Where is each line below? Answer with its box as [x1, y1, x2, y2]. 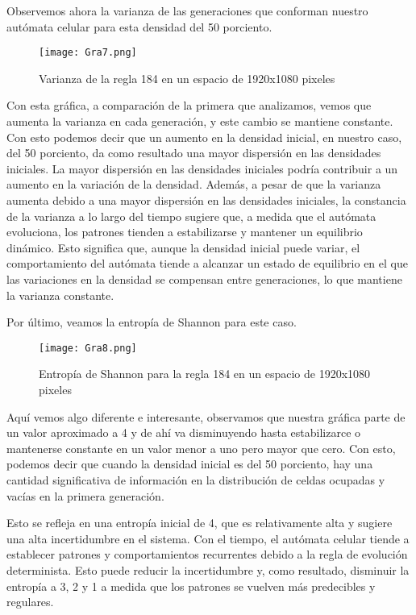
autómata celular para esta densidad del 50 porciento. [6, 18, 272, 35]
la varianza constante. [6, 286, 114, 303]
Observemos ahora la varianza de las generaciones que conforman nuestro [6, 2, 368, 19]
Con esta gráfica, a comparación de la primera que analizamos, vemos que [6, 97, 372, 114]
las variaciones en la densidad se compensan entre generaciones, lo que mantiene [6, 270, 402, 287]
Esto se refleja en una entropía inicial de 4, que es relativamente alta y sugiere [6, 514, 393, 531]
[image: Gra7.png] [39, 47, 137, 59]
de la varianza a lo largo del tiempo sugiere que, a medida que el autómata [6, 207, 376, 224]
